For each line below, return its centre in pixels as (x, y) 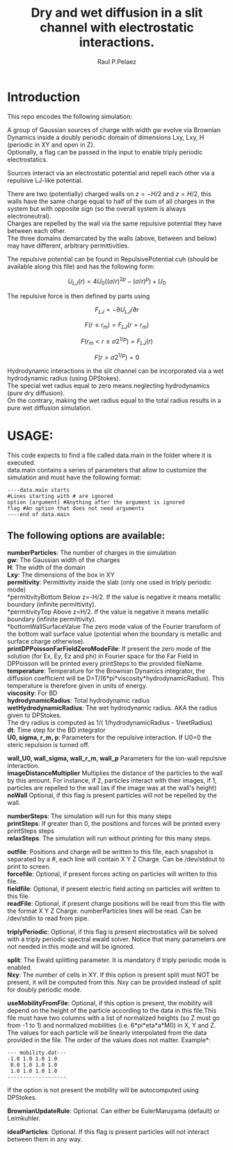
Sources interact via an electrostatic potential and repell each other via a (111, 173)
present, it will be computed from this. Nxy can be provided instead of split (114, 982)
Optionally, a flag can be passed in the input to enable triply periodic (105, 152)
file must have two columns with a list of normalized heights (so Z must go (114, 1018)
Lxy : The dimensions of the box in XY (61, 575)
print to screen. (29, 866)
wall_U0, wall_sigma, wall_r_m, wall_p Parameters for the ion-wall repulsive (117, 758)
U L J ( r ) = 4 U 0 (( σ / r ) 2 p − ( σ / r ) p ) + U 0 (117, 281)
